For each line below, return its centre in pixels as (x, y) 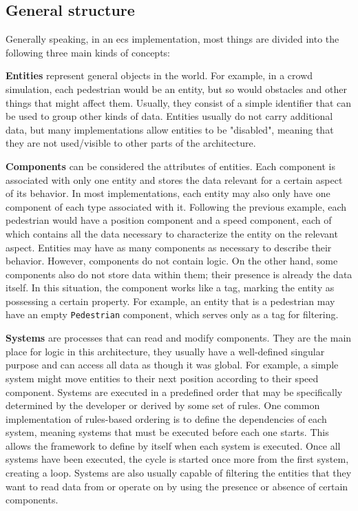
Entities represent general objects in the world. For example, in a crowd (159, 75)
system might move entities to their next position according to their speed (162, 378)
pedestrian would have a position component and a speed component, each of (169, 220)
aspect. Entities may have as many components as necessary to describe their (169, 247)
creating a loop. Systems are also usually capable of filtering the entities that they (179, 473)
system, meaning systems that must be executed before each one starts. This (167, 432)
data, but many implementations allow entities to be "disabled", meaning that (170, 129)
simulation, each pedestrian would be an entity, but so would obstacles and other (176, 88)
